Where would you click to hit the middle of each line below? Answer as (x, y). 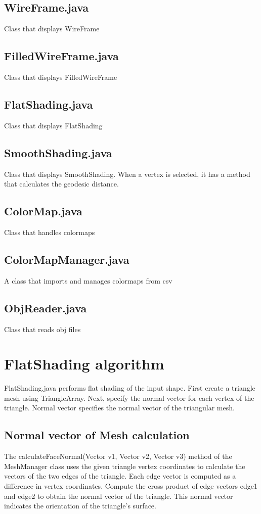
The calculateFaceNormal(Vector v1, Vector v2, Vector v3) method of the (118, 456)
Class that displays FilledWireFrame (61, 77)
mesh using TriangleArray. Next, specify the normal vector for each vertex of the (129, 398)
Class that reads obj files (42, 329)
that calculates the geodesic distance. (61, 184)
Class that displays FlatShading (53, 125)
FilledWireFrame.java (61, 56)
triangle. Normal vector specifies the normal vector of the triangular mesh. (119, 408)
